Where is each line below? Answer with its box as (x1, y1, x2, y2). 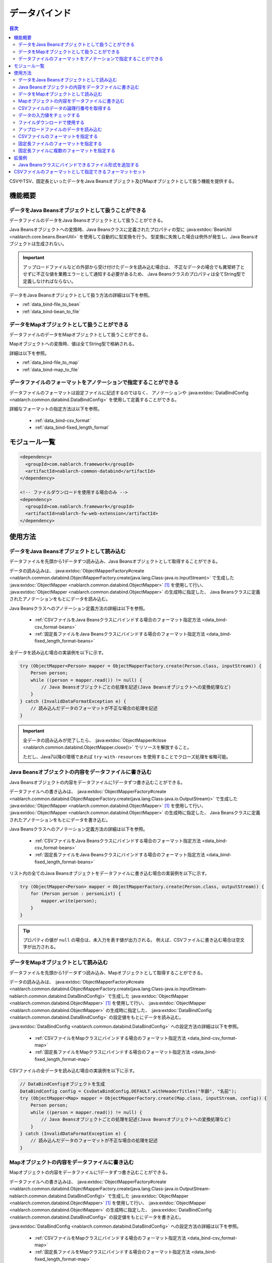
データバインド (9, 8, 72, 19)
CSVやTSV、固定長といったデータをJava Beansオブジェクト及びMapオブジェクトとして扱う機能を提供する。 (9, 178, 237, 184)
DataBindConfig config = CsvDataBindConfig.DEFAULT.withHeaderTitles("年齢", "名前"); (20, 1088, 237, 1094)
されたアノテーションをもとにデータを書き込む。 (9, 816, 111, 823)
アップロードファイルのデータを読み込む (18, 126, 102, 132)
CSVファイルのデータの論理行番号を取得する (18, 105, 111, 111)
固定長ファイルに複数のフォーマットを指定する (18, 148, 115, 154)
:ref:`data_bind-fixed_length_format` (34, 424, 110, 430)
